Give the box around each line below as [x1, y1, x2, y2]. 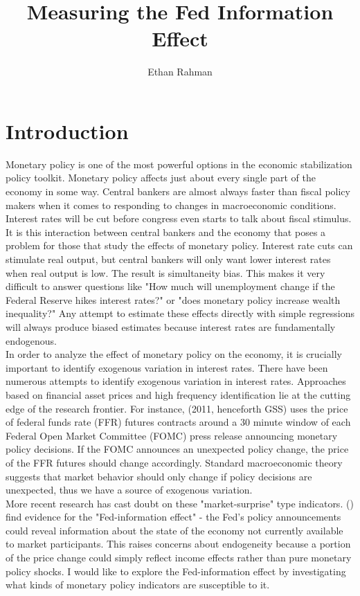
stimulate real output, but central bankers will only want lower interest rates [6, 252, 331, 266]
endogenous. [6, 333, 57, 347]
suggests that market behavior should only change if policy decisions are [6, 469, 312, 483]
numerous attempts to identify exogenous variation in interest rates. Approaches [6, 374, 346, 388]
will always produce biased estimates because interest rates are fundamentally [6, 319, 336, 334]
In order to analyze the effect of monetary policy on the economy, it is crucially [6, 347, 342, 361]
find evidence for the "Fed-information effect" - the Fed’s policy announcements [6, 509, 341, 524]
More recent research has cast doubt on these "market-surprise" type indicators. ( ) [6, 496, 354, 510]
